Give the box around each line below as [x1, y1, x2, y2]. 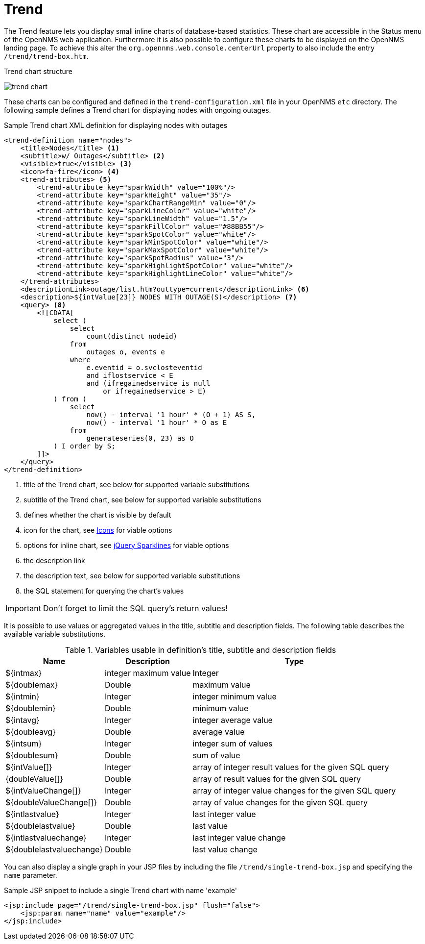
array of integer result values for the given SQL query [192, 762, 389, 772]
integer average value [192, 715, 273, 725]
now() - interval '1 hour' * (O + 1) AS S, [86, 410, 256, 419]
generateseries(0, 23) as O [86, 434, 194, 442]
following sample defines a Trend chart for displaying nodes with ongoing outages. [4, 105, 271, 114]
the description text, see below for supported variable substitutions [24, 571, 240, 580]
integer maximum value [105, 668, 191, 678]
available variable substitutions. [4, 629, 105, 638]
